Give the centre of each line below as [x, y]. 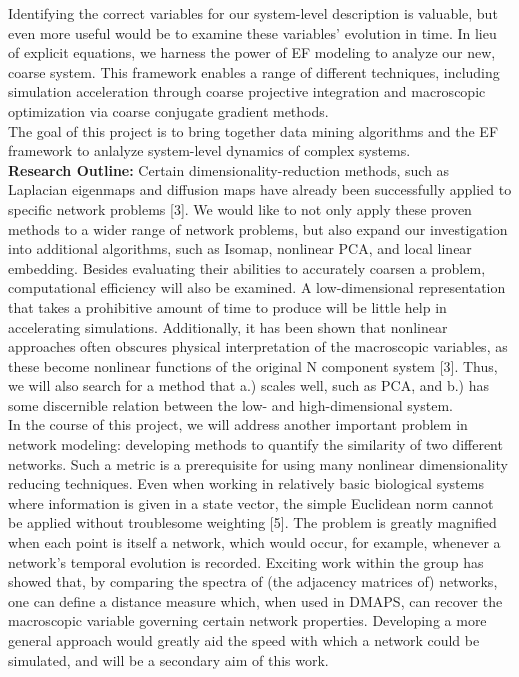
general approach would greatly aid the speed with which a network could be [244, 640]
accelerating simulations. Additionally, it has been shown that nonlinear [228, 326]
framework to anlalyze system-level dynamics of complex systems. [209, 150]
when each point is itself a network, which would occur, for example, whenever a [254, 542]
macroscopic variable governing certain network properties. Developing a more [247, 620]
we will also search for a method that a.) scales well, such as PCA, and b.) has [249, 385]
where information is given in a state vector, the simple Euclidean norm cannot [251, 502]
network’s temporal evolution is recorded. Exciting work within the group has [246, 561]
